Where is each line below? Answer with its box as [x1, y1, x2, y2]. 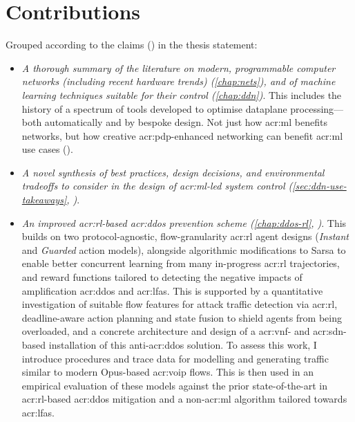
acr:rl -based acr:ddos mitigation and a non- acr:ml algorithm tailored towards [21, 392, 347, 406]
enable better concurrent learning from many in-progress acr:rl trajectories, [21, 256, 340, 270]
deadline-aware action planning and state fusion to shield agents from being [21, 310, 342, 324]
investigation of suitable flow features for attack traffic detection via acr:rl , [21, 297, 338, 311]
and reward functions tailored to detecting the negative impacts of [21, 270, 303, 284]
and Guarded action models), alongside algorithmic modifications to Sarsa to [21, 242, 346, 257]
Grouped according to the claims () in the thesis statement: [6, 37, 258, 52]
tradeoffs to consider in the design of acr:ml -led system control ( [21, 178, 293, 193]
